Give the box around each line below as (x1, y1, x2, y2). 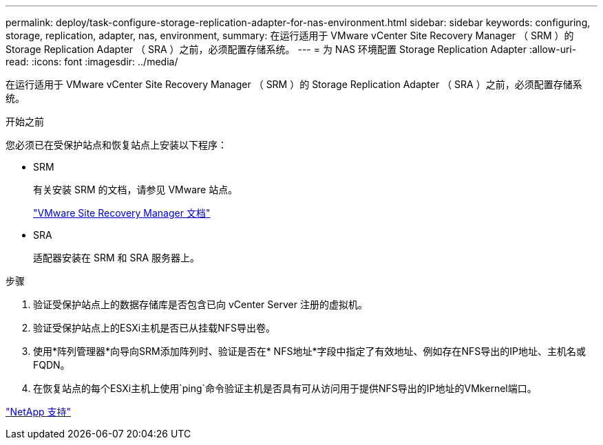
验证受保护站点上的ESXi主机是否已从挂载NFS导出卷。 (33, 322, 275, 334)
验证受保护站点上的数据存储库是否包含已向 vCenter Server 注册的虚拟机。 (33, 299, 368, 310)
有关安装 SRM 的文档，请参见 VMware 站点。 (33, 184, 238, 195)
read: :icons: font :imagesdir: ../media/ (6, 56, 178, 67)
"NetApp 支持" (6, 406, 72, 417)
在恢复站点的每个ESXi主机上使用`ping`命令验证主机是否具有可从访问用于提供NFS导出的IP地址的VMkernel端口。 (33, 382, 537, 394)
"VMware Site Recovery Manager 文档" (33, 207, 211, 219)
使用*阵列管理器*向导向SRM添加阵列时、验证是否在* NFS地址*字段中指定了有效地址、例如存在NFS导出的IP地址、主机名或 (33, 345, 586, 357)
